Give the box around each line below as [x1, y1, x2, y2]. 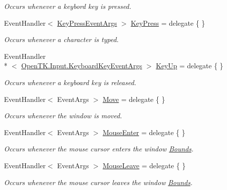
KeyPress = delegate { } [131, 17, 205, 28]
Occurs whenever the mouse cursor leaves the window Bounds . [4, 177, 193, 187]
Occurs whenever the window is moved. [4, 110, 122, 121]
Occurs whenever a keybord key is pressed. [4, 1, 132, 11]
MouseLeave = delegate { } [102, 160, 186, 170]
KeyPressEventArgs [57, 17, 117, 28]
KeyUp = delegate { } [156, 60, 224, 71]
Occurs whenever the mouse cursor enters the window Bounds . [4, 143, 194, 154]
